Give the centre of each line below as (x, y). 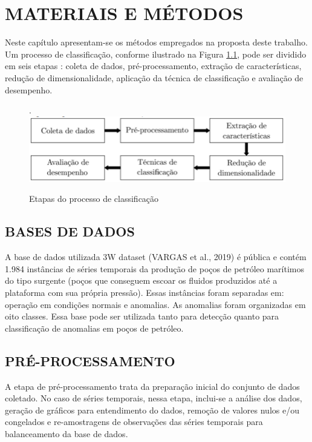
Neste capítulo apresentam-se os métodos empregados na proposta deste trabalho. (156, 42)
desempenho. (29, 89)
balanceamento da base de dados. (67, 433)
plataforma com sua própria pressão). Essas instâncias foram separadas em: (145, 292)
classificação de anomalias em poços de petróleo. (94, 328)
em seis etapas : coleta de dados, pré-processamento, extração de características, (153, 66)
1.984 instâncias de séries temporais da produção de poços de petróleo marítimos (154, 268)
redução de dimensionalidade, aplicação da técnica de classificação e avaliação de (154, 77)
